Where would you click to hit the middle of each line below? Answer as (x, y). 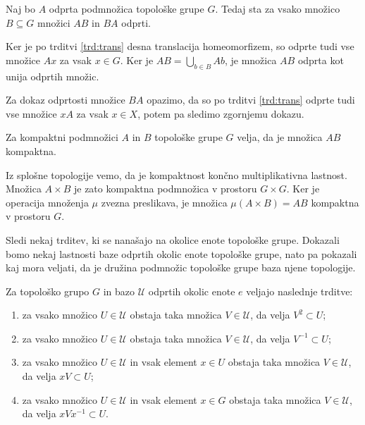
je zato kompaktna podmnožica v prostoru (165, 189)
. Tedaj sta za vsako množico (278, 8)
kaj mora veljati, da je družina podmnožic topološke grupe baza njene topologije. (181, 267)
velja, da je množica (280, 137)
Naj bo (21, 8)
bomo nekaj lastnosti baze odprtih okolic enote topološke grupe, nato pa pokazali (181, 253)
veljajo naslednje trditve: (299, 291)
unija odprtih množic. (52, 76)
